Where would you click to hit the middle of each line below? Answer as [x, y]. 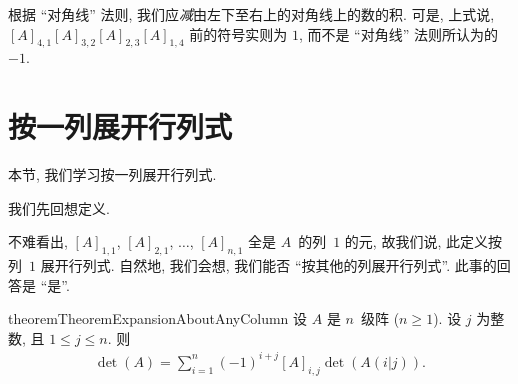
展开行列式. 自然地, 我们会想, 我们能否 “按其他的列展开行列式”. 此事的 [268, 265]
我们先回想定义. [59, 207]
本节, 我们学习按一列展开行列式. [112, 174]
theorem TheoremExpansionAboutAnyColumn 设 [158, 318]
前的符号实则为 [238, 33]
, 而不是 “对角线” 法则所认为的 [398, 33]
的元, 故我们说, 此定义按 [423, 241]
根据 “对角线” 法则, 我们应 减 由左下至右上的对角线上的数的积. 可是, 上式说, [251, 14]
